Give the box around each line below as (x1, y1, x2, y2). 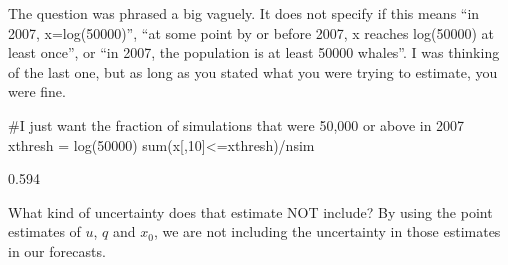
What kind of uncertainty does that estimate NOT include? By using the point (8, 201, 493, 222)
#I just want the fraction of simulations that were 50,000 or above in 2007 (8, 114, 465, 135)
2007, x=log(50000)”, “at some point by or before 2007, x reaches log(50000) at (8, 22, 494, 43)
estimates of (8, 221, 81, 242)
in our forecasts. (8, 240, 106, 261)
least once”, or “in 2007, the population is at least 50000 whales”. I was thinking (8, 42, 500, 63)
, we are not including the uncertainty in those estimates (153, 221, 501, 242)
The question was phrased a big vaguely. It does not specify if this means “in (8, 3, 480, 23)
